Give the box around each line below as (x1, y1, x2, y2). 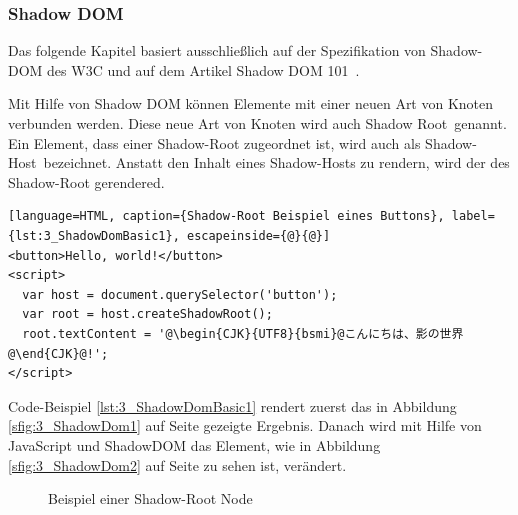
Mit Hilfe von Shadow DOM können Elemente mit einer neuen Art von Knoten (8, 93, 494, 114)
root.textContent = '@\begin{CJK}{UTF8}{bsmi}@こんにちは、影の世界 (22, 326, 464, 341)
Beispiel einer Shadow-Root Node (48, 488, 253, 509)
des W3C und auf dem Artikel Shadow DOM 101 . (47, 59, 360, 80)
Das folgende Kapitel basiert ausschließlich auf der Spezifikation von (8, 40, 426, 61)
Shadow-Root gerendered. (8, 171, 165, 192)
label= (451, 209, 495, 224)
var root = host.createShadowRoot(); (22, 307, 273, 322)
